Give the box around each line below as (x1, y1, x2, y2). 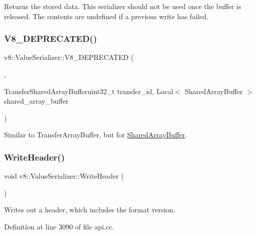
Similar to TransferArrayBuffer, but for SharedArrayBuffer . (4, 129, 187, 140)
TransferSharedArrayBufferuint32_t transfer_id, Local (4, 86, 174, 96)
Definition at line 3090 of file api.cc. (4, 221, 114, 231)
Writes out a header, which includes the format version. (4, 204, 176, 215)
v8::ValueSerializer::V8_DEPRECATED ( (4, 52, 134, 62)
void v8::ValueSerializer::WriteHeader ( (4, 171, 124, 181)
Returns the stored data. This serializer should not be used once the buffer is (4, 1, 241, 11)
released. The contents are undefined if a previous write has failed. (4, 11, 209, 21)
